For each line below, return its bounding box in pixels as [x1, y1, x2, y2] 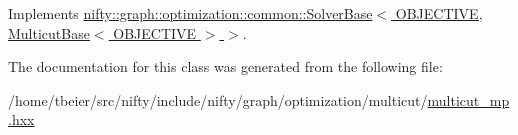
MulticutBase [8, 22, 90, 43]
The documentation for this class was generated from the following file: [8, 56, 443, 77]
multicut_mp [427, 89, 510, 110]
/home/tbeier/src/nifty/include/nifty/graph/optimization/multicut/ [8, 89, 428, 110]
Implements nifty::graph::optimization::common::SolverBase [8, 3, 373, 23]
